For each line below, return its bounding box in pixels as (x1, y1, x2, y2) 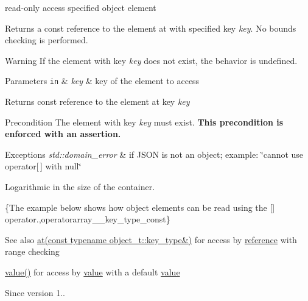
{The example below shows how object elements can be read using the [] (5, 200, 275, 213)
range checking (5, 245, 60, 258)
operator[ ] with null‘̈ (5, 160, 82, 172)
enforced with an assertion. (5, 127, 121, 140)
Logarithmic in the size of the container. (5, 180, 155, 193)
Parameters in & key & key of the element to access (5, 74, 200, 87)
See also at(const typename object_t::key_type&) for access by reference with (5, 233, 297, 246)
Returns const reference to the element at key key (5, 95, 190, 108)
